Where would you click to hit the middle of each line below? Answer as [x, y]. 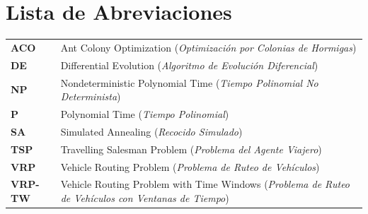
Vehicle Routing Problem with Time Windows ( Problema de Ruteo [205, 184]
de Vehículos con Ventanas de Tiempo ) [145, 197]
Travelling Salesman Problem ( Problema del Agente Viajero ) [191, 149]
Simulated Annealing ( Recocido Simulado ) [151, 131]
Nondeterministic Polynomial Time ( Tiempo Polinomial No [189, 82]
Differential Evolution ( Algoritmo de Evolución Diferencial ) [189, 65]
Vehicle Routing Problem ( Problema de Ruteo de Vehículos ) [190, 166]
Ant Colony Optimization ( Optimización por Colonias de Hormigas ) [208, 47]
